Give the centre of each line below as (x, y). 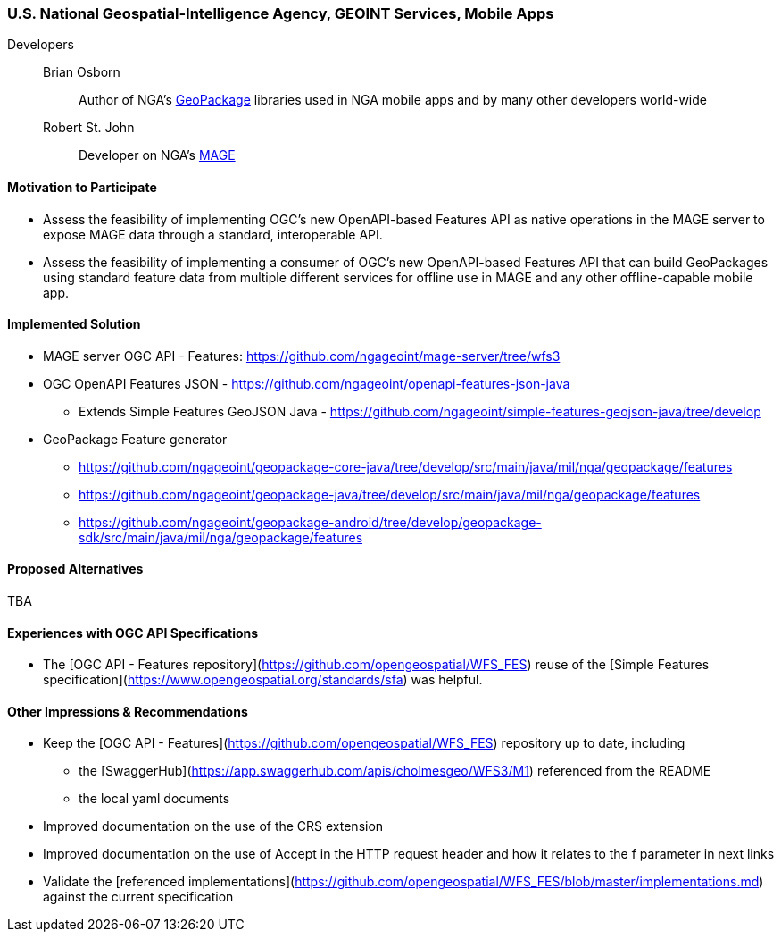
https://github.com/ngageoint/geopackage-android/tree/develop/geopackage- (310, 522)
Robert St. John (89, 128)
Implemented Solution (74, 324)
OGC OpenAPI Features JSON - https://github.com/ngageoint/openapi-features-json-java (307, 383)
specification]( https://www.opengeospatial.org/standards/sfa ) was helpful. (263, 680)
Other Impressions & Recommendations (128, 711)
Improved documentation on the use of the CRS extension (213, 826)
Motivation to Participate (82, 187)
